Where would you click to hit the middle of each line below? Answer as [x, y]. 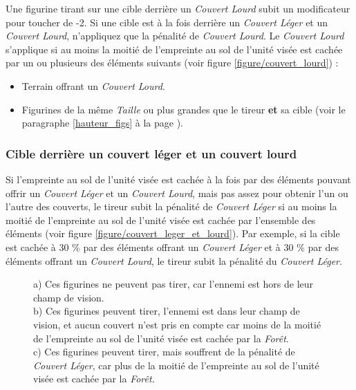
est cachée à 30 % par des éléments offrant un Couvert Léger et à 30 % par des [172, 247]
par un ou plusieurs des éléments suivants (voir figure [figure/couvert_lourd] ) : [172, 63]
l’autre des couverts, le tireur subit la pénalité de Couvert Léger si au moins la [171, 206]
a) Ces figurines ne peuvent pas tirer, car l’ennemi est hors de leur [174, 284]
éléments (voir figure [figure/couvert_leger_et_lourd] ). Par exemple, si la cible [173, 233]
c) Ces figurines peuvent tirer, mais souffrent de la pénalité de [164, 352]
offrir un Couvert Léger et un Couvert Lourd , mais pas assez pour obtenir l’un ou [177, 193]
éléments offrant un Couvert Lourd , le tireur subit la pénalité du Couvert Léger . [174, 260]
